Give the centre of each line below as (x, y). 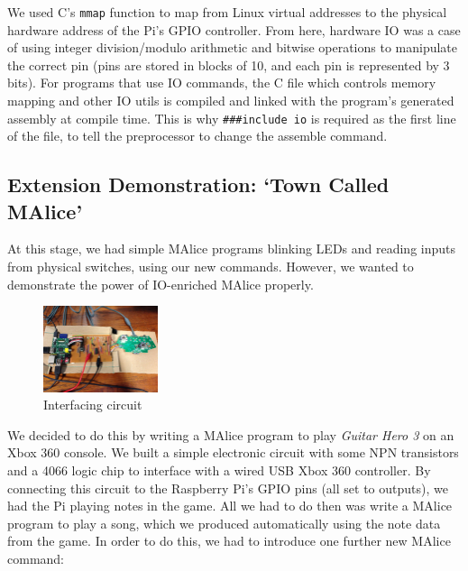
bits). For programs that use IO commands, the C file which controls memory (222, 83)
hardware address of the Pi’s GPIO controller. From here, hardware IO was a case (234, 29)
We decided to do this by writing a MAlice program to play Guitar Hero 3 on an (231, 434)
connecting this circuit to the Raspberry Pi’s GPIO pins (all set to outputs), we (228, 488)
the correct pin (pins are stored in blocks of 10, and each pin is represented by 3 (229, 64)
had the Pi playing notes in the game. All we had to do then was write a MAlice (230, 506)
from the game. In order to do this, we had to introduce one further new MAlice (229, 541)
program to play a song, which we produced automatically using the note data (224, 523)
